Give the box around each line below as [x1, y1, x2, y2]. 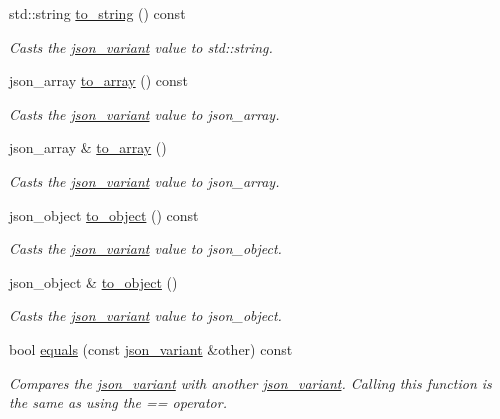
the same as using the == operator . [9, 392, 227, 413]
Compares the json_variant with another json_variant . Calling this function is [9, 372, 492, 393]
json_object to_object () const [9, 204, 199, 225]
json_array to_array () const [9, 70, 188, 91]
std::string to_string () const [9, 3, 186, 23]
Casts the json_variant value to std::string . [9, 36, 273, 57]
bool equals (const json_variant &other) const [9, 338, 293, 359]
